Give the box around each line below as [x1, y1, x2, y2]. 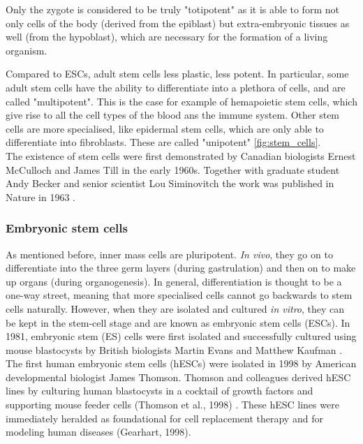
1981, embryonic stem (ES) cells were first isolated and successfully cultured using [6, 329, 357, 343]
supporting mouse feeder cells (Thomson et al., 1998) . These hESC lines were [6, 397, 339, 412]
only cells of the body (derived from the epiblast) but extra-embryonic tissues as [6, 15, 350, 30]
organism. [6, 43, 47, 57]
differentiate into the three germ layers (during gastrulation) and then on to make [6, 260, 356, 275]
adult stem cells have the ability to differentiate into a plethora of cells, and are [6, 80, 346, 94]
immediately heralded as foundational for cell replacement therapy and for [6, 410, 323, 425]
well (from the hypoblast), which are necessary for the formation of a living [6, 29, 328, 44]
